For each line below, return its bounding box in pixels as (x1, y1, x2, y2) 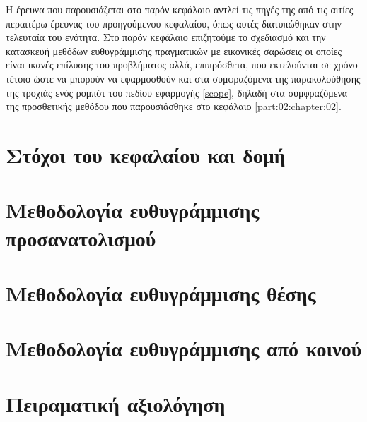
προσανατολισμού (6, 223, 156, 252)
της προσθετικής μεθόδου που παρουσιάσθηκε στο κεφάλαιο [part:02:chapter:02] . (6, 99, 342, 114)
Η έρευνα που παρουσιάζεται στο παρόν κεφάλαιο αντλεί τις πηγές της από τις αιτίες (6, 2, 354, 16)
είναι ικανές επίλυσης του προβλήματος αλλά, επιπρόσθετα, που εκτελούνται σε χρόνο (6, 57, 358, 72)
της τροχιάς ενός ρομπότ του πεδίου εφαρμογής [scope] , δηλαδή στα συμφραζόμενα (6, 85, 348, 100)
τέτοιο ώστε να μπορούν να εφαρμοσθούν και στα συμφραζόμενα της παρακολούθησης (6, 71, 361, 85)
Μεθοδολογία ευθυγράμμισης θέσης (6, 278, 316, 307)
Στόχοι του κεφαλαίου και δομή (6, 140, 286, 169)
